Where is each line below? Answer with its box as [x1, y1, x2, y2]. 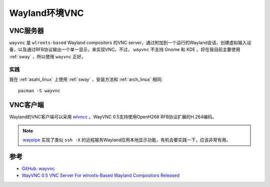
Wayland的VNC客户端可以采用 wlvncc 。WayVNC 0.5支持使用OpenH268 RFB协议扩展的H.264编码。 [9, 114, 217, 120]
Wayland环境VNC [9, 7, 84, 18]
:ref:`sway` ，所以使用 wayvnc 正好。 [9, 53, 86, 59]
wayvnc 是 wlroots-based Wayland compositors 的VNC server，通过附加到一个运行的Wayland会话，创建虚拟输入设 [9, 40, 251, 46]
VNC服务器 [9, 26, 44, 35]
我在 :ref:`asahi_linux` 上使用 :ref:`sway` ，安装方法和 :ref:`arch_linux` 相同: [9, 76, 163, 82]
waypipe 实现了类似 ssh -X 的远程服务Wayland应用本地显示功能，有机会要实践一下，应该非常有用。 [22, 137, 231, 143]
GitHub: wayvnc [21, 165, 55, 172]
